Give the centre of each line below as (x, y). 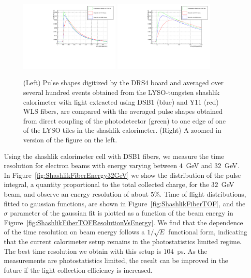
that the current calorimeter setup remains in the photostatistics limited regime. (123, 241)
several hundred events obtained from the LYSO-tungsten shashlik (121, 92)
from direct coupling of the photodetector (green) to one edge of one (125, 120)
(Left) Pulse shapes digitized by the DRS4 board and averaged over (124, 83)
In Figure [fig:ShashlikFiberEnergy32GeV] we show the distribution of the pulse (123, 175)
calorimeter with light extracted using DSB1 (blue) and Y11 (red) (121, 101)
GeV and (199, 165)
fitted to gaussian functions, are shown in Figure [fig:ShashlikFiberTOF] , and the (125, 203)
